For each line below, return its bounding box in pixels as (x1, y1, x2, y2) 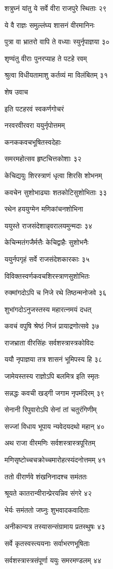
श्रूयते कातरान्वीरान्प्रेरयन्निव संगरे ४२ (4, 488, 92, 498)
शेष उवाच (4, 86, 28, 97)
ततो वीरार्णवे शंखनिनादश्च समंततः (4, 471, 88, 481)
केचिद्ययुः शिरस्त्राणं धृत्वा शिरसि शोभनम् (4, 170, 103, 180)
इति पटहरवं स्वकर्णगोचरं (4, 103, 64, 114)
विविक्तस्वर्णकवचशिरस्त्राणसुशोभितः (4, 270, 90, 281)
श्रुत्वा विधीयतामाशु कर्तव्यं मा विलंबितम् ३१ (4, 70, 108, 80)
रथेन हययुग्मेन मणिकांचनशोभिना (4, 204, 83, 214)
